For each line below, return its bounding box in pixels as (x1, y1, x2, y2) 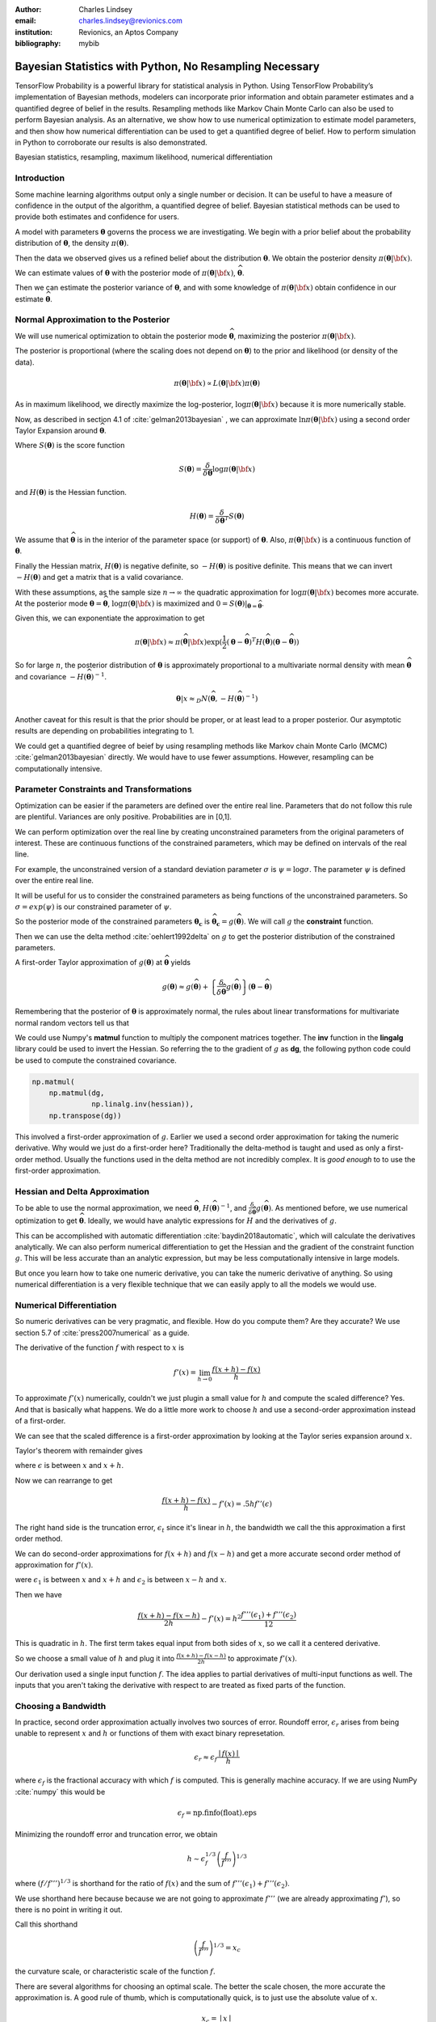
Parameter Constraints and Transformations (15, 784, 192, 795)
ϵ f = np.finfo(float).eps (177, 1808, 258, 1819)
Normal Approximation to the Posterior (15, 314, 170, 325)
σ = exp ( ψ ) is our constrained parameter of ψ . (15, 902, 172, 912)
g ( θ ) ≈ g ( (161, 983, 194, 991)
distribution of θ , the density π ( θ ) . (15, 239, 129, 248)
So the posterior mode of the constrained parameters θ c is (15, 916, 210, 929)
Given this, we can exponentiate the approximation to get (15, 613, 205, 623)
